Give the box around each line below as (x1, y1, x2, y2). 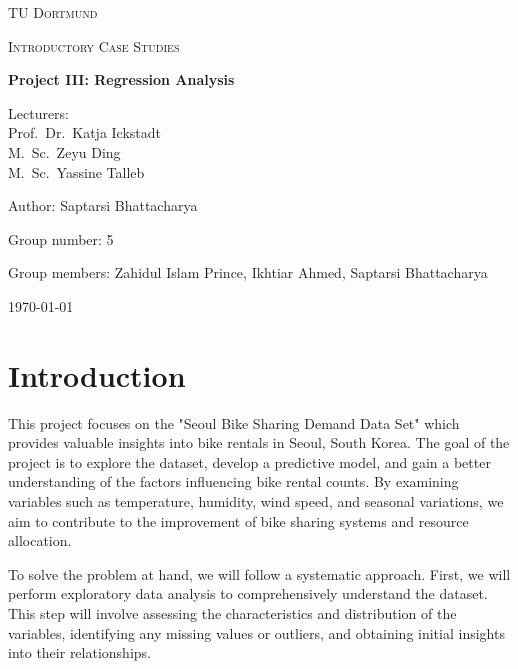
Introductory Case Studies (8, 35, 180, 56)
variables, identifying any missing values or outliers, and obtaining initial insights (8, 622, 505, 643)
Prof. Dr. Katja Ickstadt (8, 122, 162, 143)
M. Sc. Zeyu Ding (8, 141, 121, 162)
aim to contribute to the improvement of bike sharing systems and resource (8, 510, 469, 531)
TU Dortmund (8, 2, 98, 22)
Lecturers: (8, 102, 70, 123)
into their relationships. (8, 642, 151, 663)
